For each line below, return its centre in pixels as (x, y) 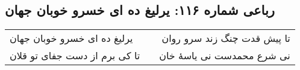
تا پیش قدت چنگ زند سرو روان (226, 38)
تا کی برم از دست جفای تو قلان (75, 56)
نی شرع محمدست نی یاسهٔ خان (225, 56)
